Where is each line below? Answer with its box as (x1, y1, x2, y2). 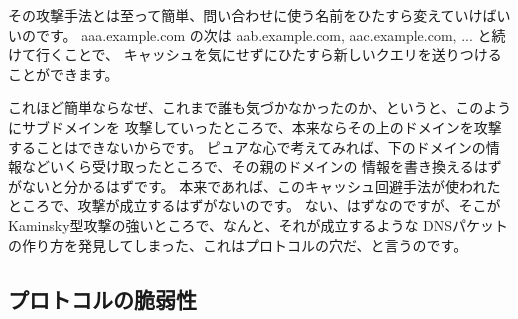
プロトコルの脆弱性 (8, 283, 197, 314)
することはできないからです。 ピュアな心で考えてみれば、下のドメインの (8, 136, 486, 157)
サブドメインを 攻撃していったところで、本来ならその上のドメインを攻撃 (21, 116, 502, 137)
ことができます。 (8, 63, 119, 84)
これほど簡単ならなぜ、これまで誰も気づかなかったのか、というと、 (8, 97, 456, 118)
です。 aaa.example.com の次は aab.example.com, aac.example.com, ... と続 (35, 24, 506, 45)
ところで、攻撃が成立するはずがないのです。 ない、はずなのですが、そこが (8, 195, 501, 216)
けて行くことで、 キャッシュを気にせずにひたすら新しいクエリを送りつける (8, 44, 502, 65)
